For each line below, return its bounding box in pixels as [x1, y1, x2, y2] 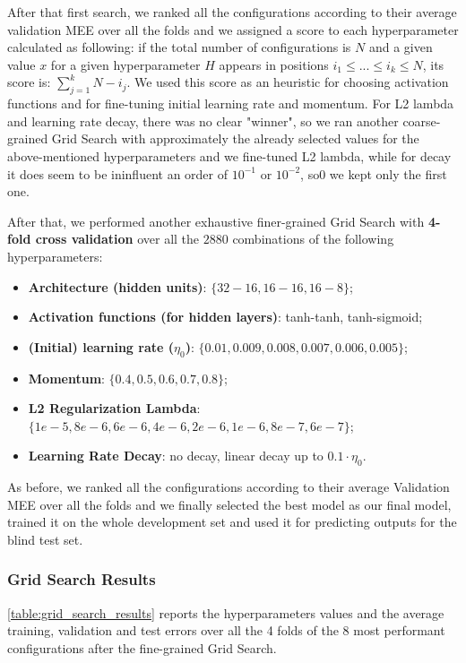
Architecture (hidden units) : [28, 277, 207, 296]
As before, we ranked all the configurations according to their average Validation [7, 478, 450, 496]
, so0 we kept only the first [300, 164, 447, 183]
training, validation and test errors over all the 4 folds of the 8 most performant [7, 621, 445, 640]
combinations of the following [232, 229, 394, 248]
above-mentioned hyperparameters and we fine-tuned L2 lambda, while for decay [7, 146, 452, 165]
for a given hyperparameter [50, 55, 201, 73]
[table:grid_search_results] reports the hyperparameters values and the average [7, 603, 444, 622]
